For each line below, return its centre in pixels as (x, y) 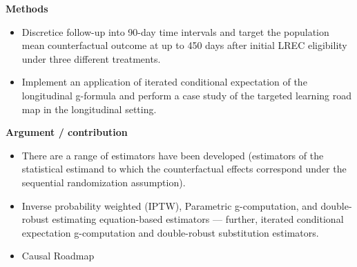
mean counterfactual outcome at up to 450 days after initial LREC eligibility (184, 45)
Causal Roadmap (58, 256)
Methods (27, 8)
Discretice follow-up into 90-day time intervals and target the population (175, 31)
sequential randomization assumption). (104, 182)
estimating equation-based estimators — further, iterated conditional (198, 219)
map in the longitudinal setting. (89, 109)
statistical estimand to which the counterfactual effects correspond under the (184, 169)
